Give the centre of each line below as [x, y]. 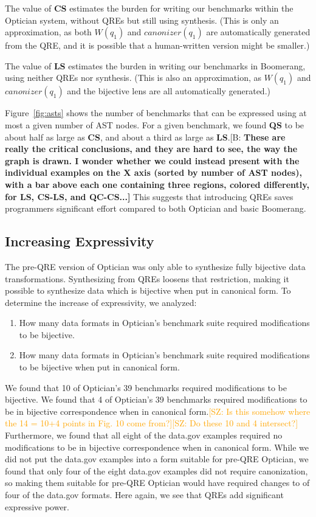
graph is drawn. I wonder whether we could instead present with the [152, 160]
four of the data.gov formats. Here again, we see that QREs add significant [144, 495]
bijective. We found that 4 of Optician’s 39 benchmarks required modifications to [156, 399]
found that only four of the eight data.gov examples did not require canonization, [156, 470]
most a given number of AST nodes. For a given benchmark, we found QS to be [155, 124]
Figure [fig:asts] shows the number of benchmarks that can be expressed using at [156, 113]
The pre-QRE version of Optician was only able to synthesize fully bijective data [155, 266]
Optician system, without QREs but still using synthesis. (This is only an [142, 20]
